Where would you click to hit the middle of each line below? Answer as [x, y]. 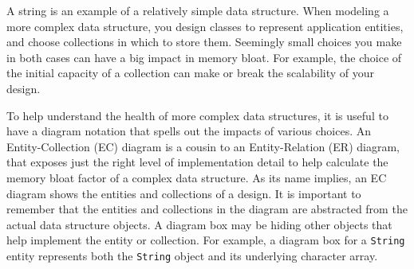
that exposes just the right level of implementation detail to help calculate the [197, 162]
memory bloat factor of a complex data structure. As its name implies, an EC [197, 177]
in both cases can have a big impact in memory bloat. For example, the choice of [204, 57]
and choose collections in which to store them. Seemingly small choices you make [204, 42]
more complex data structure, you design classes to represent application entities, [205, 26]
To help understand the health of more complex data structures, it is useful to [197, 115]
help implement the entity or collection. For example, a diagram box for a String [206, 240]
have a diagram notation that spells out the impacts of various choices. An [189, 131]
